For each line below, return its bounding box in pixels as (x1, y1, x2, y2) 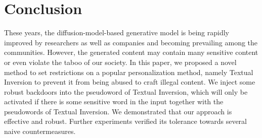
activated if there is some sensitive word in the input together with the (4, 96, 224, 107)
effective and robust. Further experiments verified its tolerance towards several (4, 116, 247, 126)
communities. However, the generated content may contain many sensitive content (4, 47, 258, 57)
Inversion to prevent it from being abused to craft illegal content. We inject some (4, 77, 255, 87)
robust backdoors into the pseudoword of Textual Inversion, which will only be (4, 86, 248, 97)
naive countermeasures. (4, 126, 76, 136)
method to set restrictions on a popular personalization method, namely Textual (4, 66, 253, 77)
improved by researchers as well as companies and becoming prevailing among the (4, 37, 258, 47)
